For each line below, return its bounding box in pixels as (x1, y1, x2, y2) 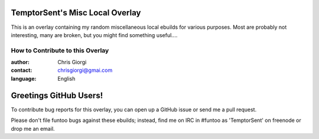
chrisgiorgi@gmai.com (57, 67, 113, 74)
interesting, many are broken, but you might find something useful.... (11, 31, 178, 38)
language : (11, 75, 37, 82)
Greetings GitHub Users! (11, 90, 103, 100)
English (57, 75, 76, 82)
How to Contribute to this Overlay (11, 46, 109, 54)
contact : (11, 67, 32, 74)
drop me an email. (11, 125, 56, 132)
